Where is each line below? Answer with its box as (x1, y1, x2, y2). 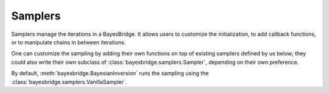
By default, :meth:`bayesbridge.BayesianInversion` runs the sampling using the (11, 70, 209, 77)
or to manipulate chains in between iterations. (11, 38, 126, 46)
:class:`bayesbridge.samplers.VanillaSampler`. (11, 78, 127, 85)
